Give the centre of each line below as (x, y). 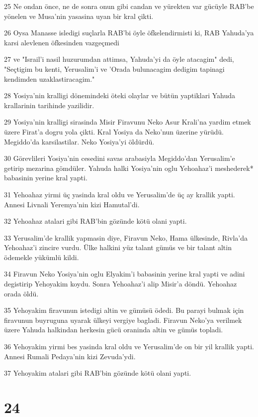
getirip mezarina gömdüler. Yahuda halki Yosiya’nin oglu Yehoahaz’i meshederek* (129, 168)
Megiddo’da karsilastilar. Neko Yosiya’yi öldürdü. (79, 141)
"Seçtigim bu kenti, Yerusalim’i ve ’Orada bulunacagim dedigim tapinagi (114, 69)
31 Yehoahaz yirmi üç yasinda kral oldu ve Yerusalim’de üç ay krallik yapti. (120, 194)
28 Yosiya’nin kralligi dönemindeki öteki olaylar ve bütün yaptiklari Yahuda (120, 95)
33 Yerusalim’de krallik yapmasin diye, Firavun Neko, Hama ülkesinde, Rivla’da (126, 237)
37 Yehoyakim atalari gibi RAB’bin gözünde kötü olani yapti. (98, 373)
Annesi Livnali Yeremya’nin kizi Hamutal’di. (72, 204)
